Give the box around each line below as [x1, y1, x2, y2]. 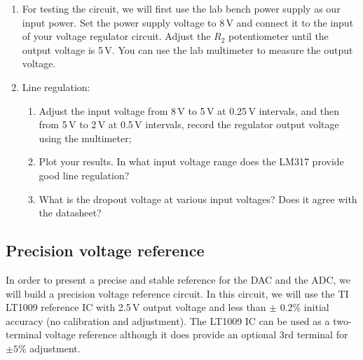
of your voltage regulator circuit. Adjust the [22, 29, 211, 43]
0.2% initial [280, 300, 329, 314]
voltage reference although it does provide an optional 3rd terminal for [45, 327, 348, 342]
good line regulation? [39, 167, 130, 182]
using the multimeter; [39, 130, 132, 145]
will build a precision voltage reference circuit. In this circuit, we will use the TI [6, 286, 349, 300]
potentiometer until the [228, 29, 329, 43]
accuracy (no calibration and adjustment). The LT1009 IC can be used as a [6, 313, 330, 328]
